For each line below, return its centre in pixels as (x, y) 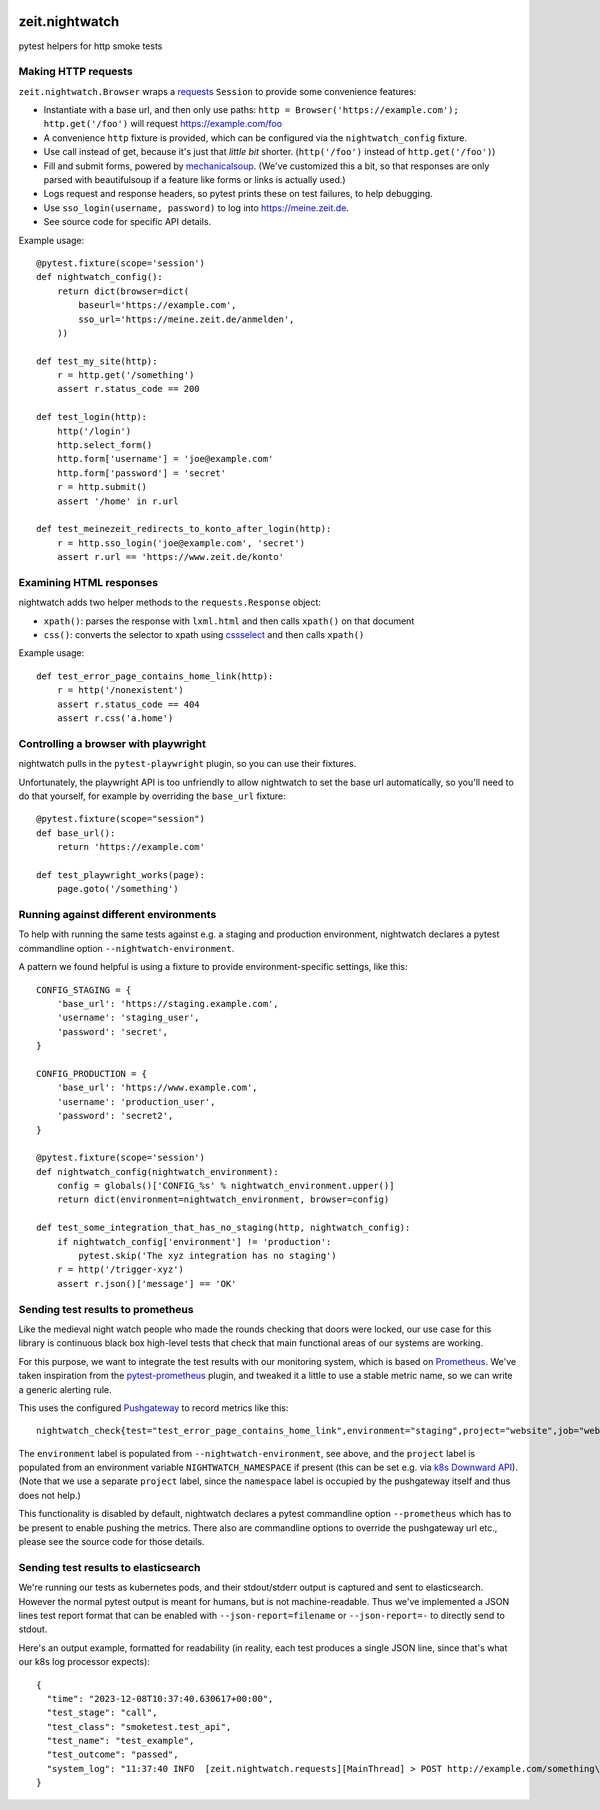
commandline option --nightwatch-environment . (126, 948)
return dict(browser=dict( (123, 291)
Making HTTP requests (76, 72)
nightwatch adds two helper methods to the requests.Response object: (170, 602)
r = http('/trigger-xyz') (120, 1269)
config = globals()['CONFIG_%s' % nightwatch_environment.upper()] (225, 1186)
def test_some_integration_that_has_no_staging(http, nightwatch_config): (223, 1228)
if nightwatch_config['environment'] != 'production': (194, 1241)
